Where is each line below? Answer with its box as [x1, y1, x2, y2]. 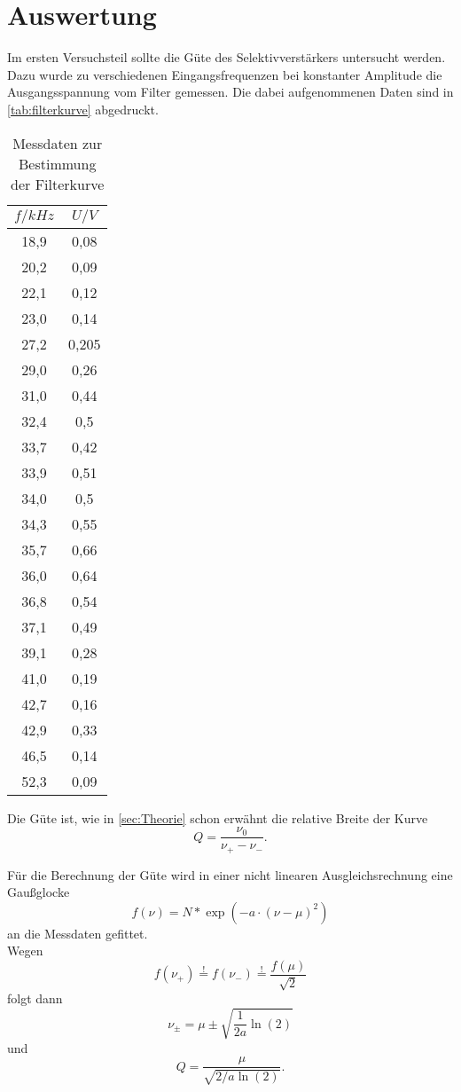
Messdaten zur [12, 132, 103, 153]
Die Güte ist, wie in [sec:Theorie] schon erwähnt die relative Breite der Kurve [7, 808, 428, 827]
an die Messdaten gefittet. [7, 923, 148, 942]
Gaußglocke [7, 883, 70, 901]
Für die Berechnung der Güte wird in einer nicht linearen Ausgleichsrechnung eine [7, 865, 453, 884]
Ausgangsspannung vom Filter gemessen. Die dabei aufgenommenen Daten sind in [7, 82, 454, 101]
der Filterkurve [11, 173, 105, 194]
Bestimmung [18, 153, 97, 174]
